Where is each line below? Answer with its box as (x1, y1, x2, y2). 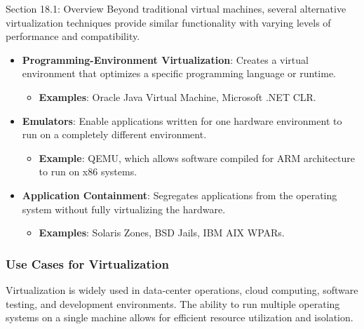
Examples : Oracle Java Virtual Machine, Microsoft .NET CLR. (39, 89, 316, 104)
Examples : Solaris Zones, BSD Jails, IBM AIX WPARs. (39, 225, 285, 240)
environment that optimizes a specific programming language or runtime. (22, 66, 336, 81)
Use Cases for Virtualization (6, 255, 169, 272)
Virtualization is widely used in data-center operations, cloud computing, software (6, 282, 358, 297)
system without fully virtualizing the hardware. (22, 201, 226, 216)
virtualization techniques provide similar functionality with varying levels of (6, 15, 331, 29)
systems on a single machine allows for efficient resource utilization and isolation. (6, 310, 353, 325)
